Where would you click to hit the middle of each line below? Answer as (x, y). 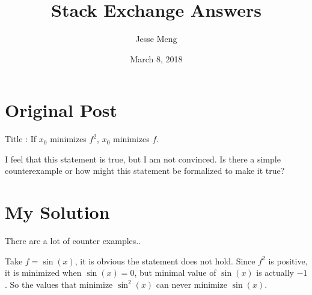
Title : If (21, 139)
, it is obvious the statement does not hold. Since (165, 261)
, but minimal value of (175, 273)
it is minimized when (43, 273)
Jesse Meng (156, 39)
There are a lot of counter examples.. (73, 241)
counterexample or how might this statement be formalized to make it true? (145, 171)
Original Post (61, 110)
